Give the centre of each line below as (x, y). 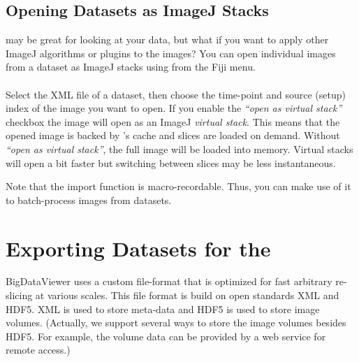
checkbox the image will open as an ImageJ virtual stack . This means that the (173, 121)
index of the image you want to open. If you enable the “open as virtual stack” (174, 108)
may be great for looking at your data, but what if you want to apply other (167, 39)
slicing (19, 295)
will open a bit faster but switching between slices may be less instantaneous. (171, 162)
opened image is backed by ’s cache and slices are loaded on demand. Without (173, 135)
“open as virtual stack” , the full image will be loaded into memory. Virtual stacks (179, 149)
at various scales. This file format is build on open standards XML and (187, 295)
